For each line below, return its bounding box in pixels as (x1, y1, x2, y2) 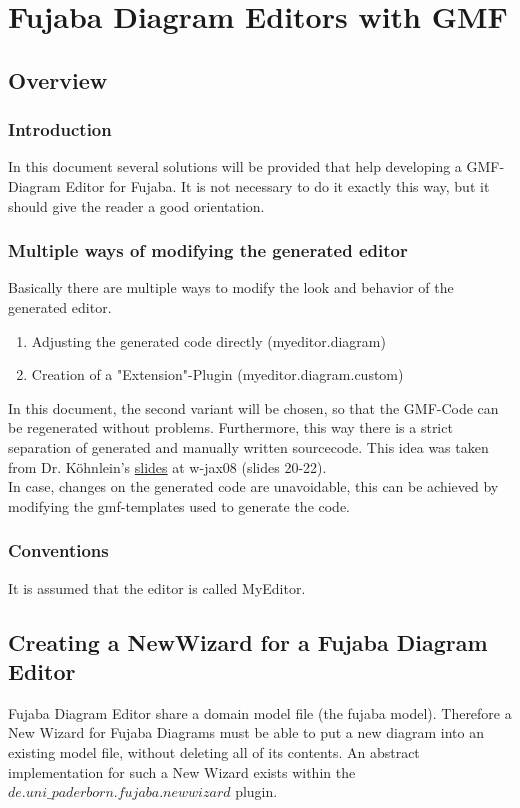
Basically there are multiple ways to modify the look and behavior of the (8, 277, 454, 298)
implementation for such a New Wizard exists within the (8, 761, 356, 782)
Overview (8, 64, 108, 95)
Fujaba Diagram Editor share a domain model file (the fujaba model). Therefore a (8, 702, 512, 723)
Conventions (8, 538, 109, 563)
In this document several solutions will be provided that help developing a (8, 156, 462, 177)
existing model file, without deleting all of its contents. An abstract (8, 741, 420, 762)
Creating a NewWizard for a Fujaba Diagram (8, 626, 488, 657)
